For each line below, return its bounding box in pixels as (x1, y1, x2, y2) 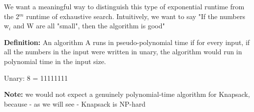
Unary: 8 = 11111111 (4, 72, 68, 83)
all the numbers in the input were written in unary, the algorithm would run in (4, 46, 242, 57)
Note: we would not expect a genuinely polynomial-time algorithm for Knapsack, (4, 89, 250, 99)
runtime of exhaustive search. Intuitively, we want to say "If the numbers (26, 11, 246, 21)
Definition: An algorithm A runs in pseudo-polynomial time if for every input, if (4, 37, 250, 47)
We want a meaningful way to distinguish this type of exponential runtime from (4, 1, 245, 11)
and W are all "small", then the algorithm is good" (13, 21, 165, 31)
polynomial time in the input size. (4, 56, 106, 66)
